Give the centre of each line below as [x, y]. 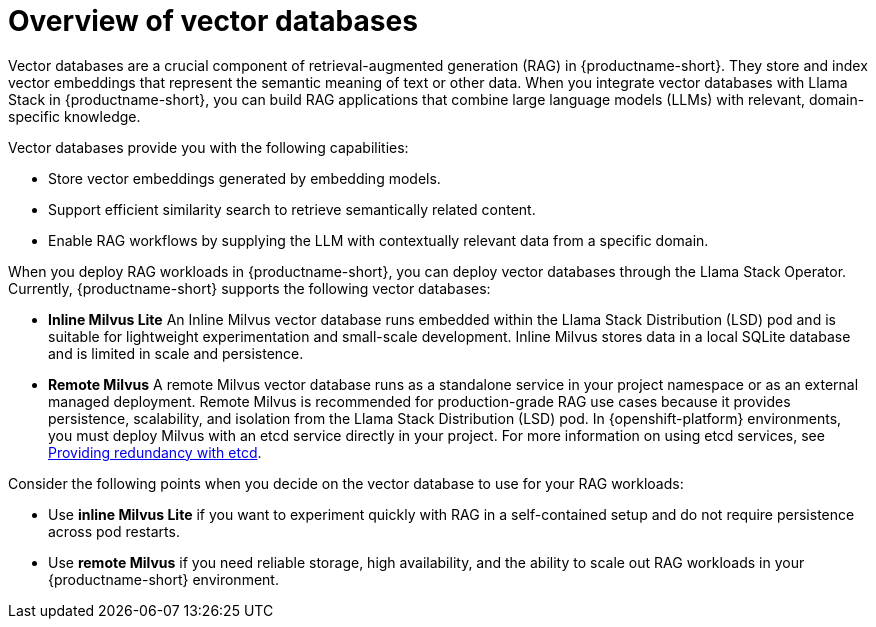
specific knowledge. [74, 116]
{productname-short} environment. [163, 579]
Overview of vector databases [213, 21]
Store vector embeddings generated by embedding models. [244, 178]
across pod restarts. [114, 531]
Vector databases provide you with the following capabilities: [208, 147]
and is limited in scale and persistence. [176, 353]
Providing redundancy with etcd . [155, 452]
